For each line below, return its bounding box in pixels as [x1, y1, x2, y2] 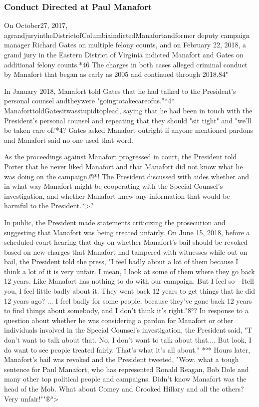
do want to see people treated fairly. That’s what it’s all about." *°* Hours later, [4, 344, 251, 355]
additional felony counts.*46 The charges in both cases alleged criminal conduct [4, 59, 248, 69]
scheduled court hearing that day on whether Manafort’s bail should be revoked [4, 237, 248, 247]
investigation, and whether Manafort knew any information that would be [4, 190, 230, 201]
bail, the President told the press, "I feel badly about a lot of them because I [4, 256, 239, 267]
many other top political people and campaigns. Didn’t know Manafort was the [4, 374, 247, 384]
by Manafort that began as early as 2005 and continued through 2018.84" [4, 69, 228, 79]
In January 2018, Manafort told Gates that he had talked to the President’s [4, 85, 236, 96]
